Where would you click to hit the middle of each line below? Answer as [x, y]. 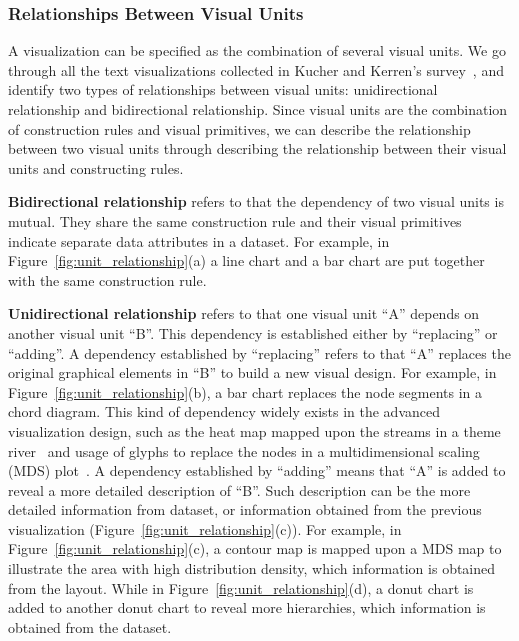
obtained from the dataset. [90, 626]
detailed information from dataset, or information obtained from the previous [245, 509]
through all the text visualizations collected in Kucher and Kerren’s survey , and [256, 69]
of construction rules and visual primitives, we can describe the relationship [239, 128]
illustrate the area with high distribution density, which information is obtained [252, 568]
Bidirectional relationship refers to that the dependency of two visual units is [256, 201]
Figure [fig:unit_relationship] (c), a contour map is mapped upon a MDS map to [255, 548]
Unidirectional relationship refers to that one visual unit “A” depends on [244, 313]
